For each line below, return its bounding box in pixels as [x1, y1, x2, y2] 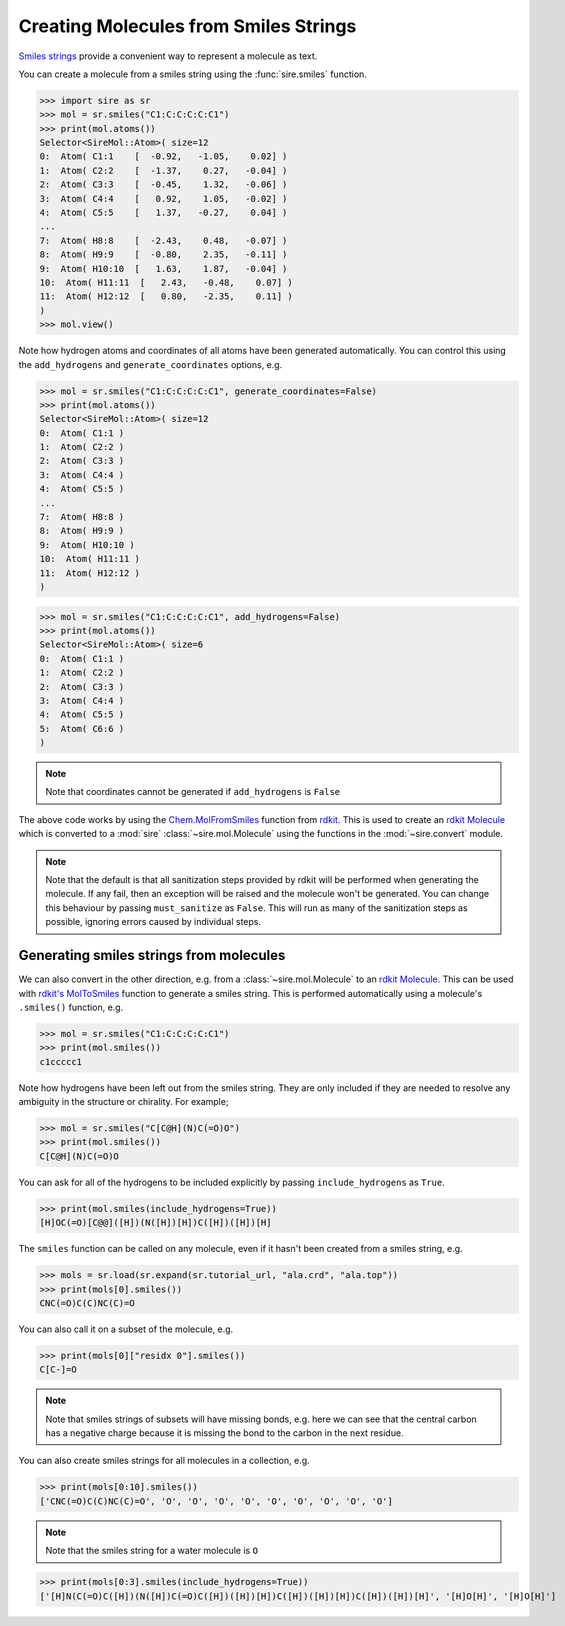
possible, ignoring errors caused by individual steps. [45, 916, 262, 928]
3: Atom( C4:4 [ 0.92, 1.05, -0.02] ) [39, 193, 288, 204]
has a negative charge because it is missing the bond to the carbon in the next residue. [45, 1427, 404, 1439]
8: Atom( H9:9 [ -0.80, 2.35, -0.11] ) [39, 249, 288, 260]
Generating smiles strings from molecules [18, 947, 286, 964]
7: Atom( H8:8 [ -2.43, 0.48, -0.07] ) [39, 235, 288, 246]
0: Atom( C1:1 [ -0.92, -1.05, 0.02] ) [39, 151, 288, 162]
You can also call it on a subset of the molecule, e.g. [18, 1323, 234, 1335]
